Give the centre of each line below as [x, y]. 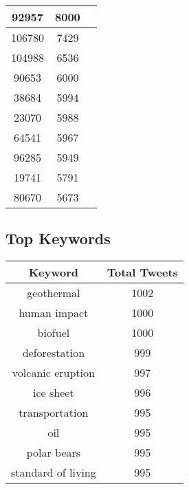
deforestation [54, 353]
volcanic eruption [53, 373]
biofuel [54, 333]
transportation [54, 413]
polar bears [54, 453]
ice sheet [54, 393]
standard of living [54, 472]
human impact [54, 313]
